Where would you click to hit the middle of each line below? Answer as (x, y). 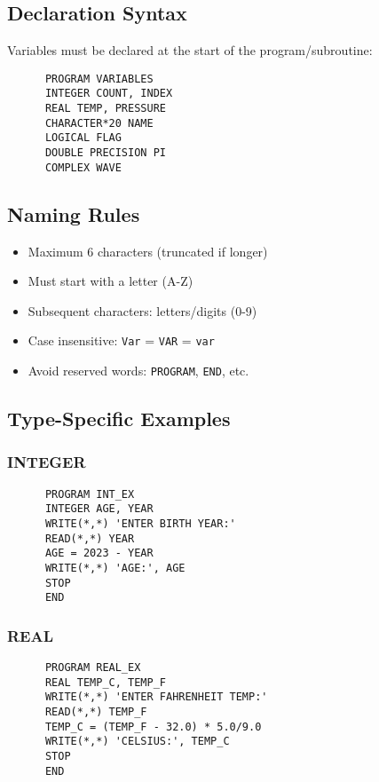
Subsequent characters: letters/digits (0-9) (142, 310)
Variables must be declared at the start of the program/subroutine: (190, 50)
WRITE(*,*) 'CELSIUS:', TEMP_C (137, 742)
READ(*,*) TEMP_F (96, 712)
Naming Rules (74, 213)
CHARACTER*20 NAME (99, 123)
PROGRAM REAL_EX (93, 668)
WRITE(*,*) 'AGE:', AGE (115, 568)
